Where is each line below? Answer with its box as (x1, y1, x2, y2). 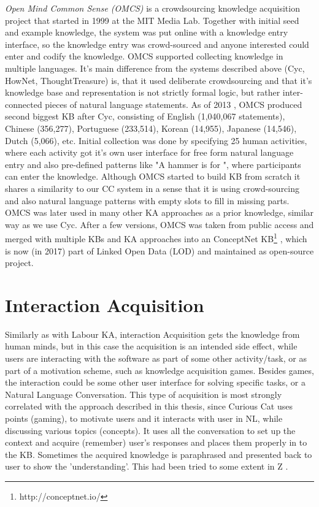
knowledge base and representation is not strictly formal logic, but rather (5, 86, 280, 99)
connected (5, 97, 42, 110)
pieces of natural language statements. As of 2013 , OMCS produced (45, 97, 302, 110)
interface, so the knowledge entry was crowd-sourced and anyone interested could (5, 37, 309, 50)
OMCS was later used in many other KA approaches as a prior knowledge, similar (5, 206, 314, 219)
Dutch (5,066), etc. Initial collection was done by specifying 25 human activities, (5, 134, 307, 147)
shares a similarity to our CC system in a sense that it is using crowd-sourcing (5, 181, 300, 194)
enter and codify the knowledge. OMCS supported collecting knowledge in (5, 50, 283, 63)
